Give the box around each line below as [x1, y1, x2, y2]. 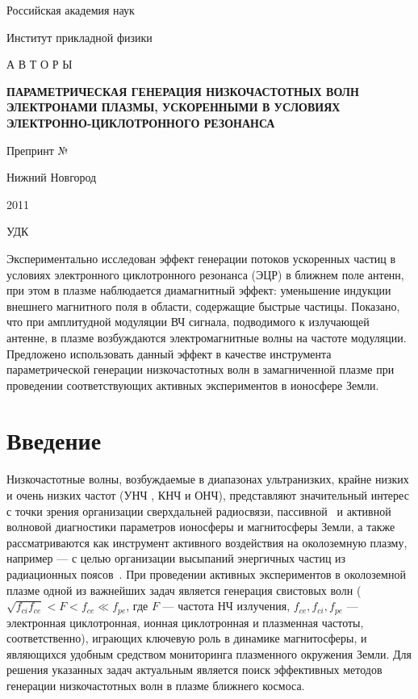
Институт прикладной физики [6, 28, 153, 45]
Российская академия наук [6, 2, 135, 18]
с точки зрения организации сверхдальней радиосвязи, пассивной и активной [6, 502, 391, 519]
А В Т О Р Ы [6, 56, 73, 73]
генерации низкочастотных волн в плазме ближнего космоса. [6, 676, 305, 693]
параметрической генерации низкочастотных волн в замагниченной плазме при [6, 361, 395, 378]
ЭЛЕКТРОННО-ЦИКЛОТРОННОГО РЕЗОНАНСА [6, 114, 275, 131]
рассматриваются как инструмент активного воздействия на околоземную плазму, [6, 534, 408, 550]
